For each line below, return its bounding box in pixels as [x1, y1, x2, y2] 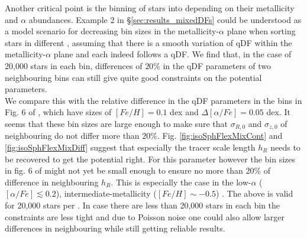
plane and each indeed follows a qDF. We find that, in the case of [53, 48, 292, 60]
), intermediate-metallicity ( [56, 187, 157, 200]
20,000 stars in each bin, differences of [5, 59, 143, 71]
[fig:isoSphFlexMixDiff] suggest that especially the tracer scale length [5, 141, 256, 153]
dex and [170, 106, 199, 118]
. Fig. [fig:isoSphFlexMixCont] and [157, 129, 283, 142]
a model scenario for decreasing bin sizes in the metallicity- [5, 25, 219, 37]
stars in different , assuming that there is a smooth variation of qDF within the [5, 36, 292, 48]
